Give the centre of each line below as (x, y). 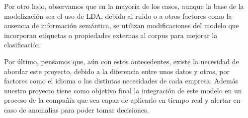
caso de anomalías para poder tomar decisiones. (77, 109)
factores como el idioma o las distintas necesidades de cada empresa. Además (121, 81)
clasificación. (23, 45)
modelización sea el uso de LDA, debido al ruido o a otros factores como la (118, 16)
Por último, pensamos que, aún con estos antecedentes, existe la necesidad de (122, 61)
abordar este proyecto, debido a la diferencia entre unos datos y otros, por (117, 71)
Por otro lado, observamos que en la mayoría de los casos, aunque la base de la (124, 6)
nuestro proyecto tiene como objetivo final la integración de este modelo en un (123, 90)
